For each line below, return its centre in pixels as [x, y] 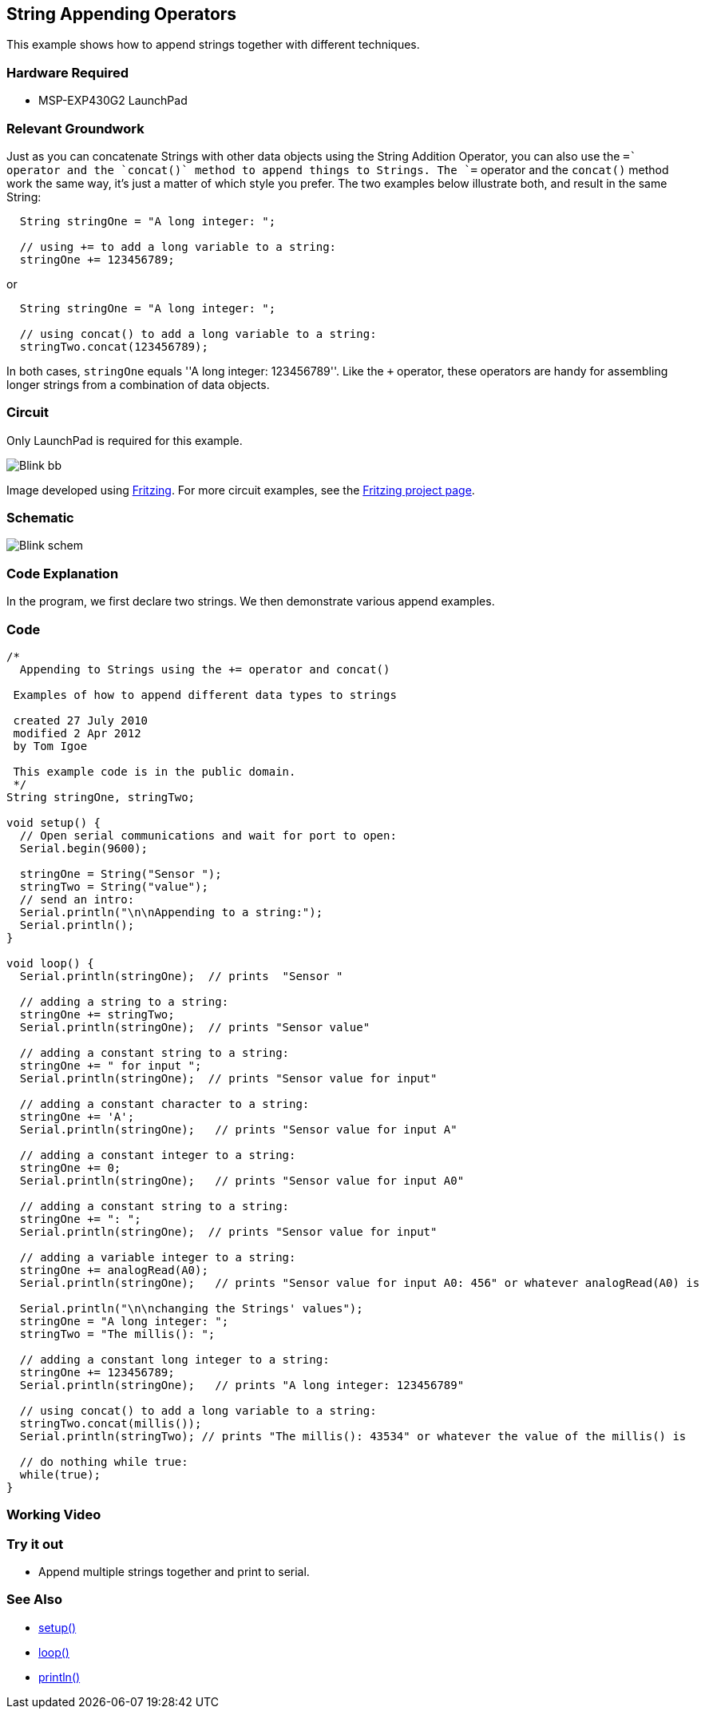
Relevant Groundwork [75, 128]
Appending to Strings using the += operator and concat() [205, 669]
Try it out [35, 1544]
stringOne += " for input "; [111, 1065]
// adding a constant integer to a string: [158, 1155]
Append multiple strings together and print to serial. [174, 1572]
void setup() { [54, 822]
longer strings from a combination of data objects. [138, 384]
